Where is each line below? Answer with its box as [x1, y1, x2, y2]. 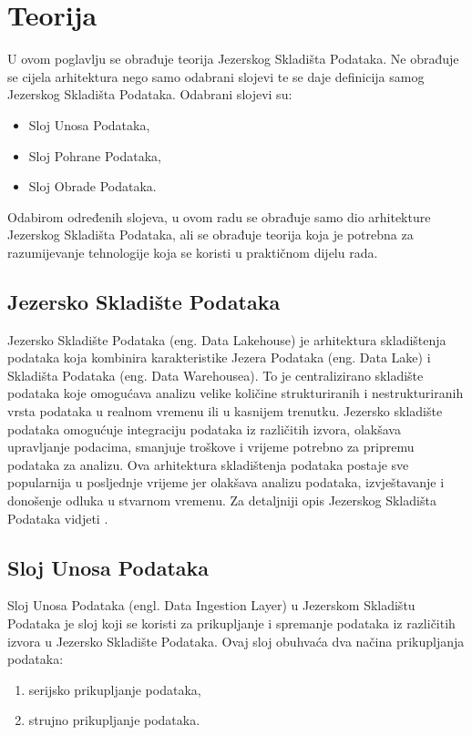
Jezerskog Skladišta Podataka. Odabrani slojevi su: [7, 85, 292, 104]
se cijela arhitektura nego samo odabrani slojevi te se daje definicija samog [7, 66, 425, 86]
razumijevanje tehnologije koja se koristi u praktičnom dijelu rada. [7, 242, 378, 261]
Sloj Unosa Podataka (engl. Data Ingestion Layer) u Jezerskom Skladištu [7, 596, 416, 615]
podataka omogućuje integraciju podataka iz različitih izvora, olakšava [7, 419, 401, 438]
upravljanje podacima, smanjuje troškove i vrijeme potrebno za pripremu [7, 437, 415, 456]
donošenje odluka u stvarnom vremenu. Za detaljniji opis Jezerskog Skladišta [7, 491, 436, 510]
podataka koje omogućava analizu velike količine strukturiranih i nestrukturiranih [7, 383, 464, 403]
